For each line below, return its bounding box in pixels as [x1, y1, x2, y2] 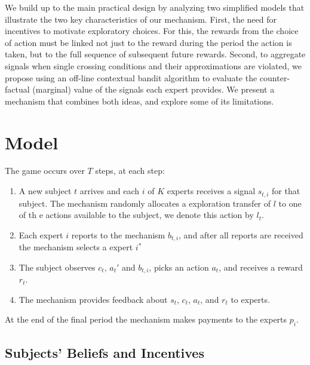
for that [272, 185, 300, 197]
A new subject [19, 185, 72, 197]
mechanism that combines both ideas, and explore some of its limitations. [5, 94, 274, 107]
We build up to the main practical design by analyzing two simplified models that [5, 1, 305, 13]
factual [5, 83, 30, 96]
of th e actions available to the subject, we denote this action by [19, 208, 254, 221]
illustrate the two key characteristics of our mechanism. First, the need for [5, 13, 277, 25]
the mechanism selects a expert [19, 241, 133, 253]
